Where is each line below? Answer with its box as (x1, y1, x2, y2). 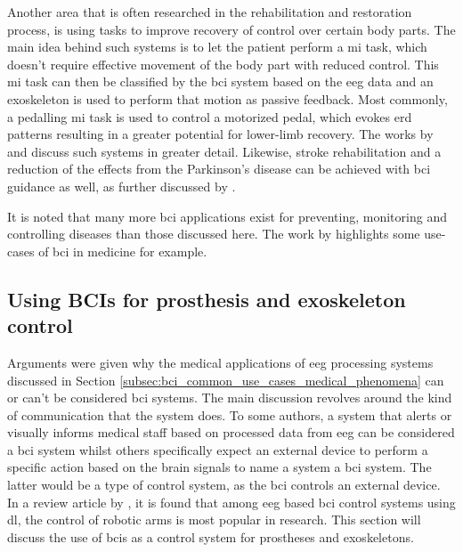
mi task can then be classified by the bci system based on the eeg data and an (7, 72, 434, 91)
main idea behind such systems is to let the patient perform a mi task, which (7, 37, 427, 56)
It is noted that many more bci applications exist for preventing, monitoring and (7, 207, 447, 225)
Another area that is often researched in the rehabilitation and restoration (7, 3, 412, 20)
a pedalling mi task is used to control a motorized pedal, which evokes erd (7, 107, 412, 126)
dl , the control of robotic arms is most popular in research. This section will (7, 510, 421, 529)
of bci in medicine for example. (38, 241, 207, 260)
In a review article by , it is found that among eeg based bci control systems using (7, 492, 456, 511)
